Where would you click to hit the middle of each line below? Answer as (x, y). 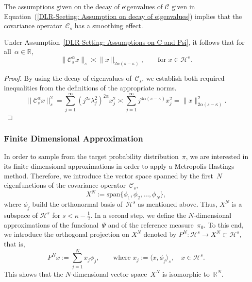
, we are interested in (217, 156)
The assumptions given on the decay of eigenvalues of (83, 6)
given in (183, 6)
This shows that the (34, 273)
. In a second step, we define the (138, 215)
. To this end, (224, 224)
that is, (15, 243)
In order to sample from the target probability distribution (91, 156)
